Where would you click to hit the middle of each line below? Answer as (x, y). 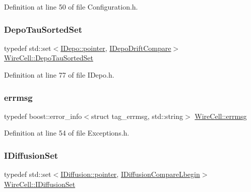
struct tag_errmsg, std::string (137, 116)
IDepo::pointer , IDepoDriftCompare (116, 48)
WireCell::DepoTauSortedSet (49, 58)
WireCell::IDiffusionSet (40, 184)
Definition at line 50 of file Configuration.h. (71, 7)
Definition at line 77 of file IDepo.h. (59, 75)
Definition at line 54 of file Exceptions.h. (67, 133)
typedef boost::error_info (43, 116)
